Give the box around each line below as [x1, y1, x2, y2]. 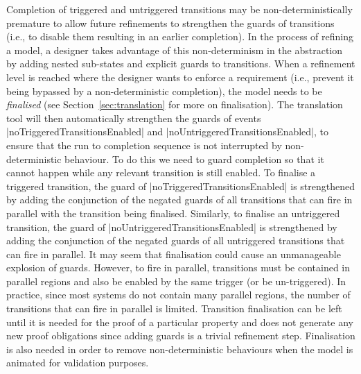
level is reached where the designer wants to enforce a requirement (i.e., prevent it [6, 69, 354, 84]
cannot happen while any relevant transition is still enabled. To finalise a [6, 165, 316, 180]
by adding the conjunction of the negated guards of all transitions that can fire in [6, 192, 353, 207]
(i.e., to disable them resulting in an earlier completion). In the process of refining [6, 29, 354, 44]
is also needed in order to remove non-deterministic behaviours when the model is [6, 341, 353, 356]
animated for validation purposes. [6, 355, 149, 370]
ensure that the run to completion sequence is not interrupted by [6, 137, 282, 152]
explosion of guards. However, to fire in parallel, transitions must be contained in [6, 260, 351, 275]
